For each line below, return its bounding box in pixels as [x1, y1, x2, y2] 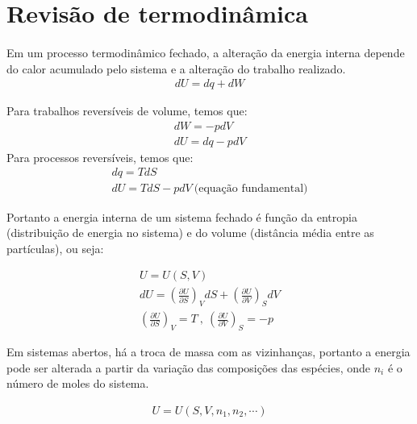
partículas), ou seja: [6, 239, 104, 256]
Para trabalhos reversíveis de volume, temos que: [6, 102, 248, 119]
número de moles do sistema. [6, 375, 149, 392]
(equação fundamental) [194, 183, 308, 195]
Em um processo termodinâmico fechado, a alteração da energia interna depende [6, 44, 405, 60]
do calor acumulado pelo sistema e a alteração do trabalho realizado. [6, 60, 346, 77]
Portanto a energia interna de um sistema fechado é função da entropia [6, 208, 357, 225]
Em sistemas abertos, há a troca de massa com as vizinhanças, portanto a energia [6, 343, 411, 360]
